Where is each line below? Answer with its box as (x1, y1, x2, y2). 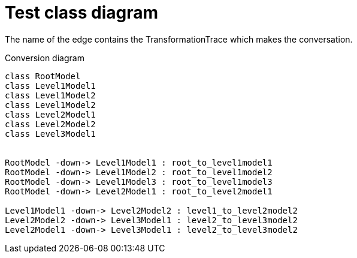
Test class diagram (5, 2, 159, 23)
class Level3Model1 (5, 128, 96, 139)
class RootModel (5, 71, 81, 81)
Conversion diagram (5, 52, 84, 63)
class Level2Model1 (5, 109, 96, 119)
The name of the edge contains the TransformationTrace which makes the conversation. (5, 34, 353, 44)
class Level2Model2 (5, 119, 96, 129)
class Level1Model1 (5, 80, 96, 91)
